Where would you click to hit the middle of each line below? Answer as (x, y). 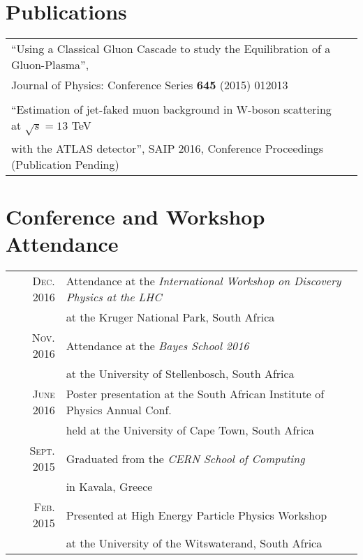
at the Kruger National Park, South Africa (170, 317)
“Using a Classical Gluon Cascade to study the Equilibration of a (171, 49)
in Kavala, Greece (109, 487)
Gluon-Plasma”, (50, 65)
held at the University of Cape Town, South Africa (190, 430)
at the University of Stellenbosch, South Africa (180, 374)
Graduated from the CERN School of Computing (185, 458)
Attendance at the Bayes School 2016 (157, 345)
